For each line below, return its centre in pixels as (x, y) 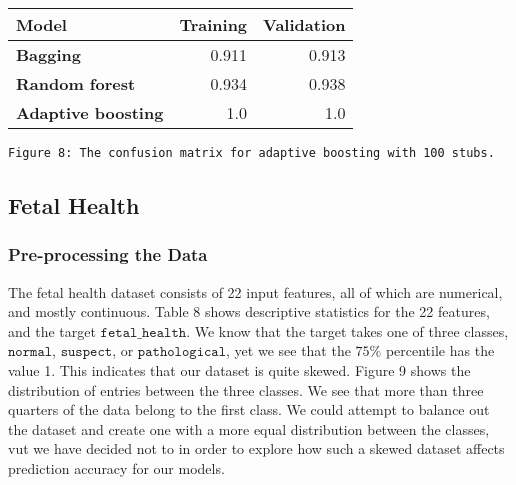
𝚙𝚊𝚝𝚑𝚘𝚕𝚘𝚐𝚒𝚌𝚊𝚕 (182, 352)
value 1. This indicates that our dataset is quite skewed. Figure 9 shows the (239, 370)
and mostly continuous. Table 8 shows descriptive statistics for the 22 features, (249, 311)
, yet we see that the (288, 350)
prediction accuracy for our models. (116, 468)
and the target (52, 330)
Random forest (76, 83)
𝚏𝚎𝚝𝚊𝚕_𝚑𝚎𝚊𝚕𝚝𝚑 (143, 332)
